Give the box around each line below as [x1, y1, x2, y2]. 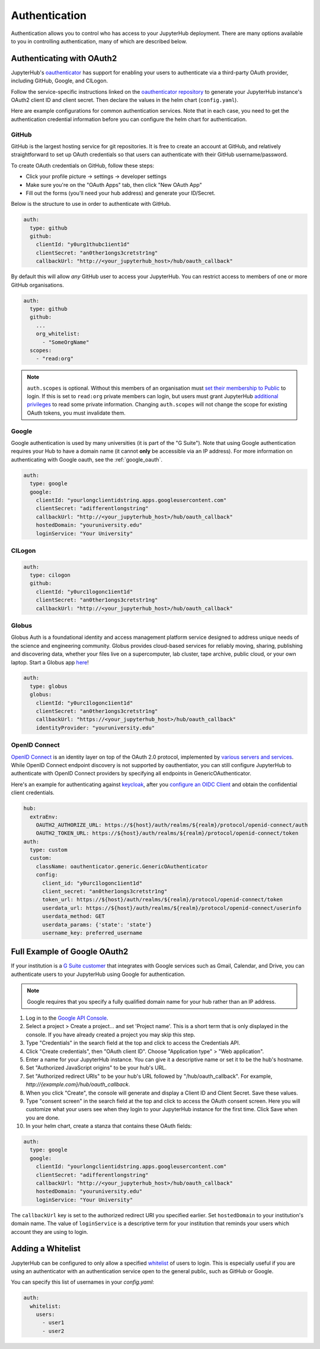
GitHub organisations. [11, 281, 65, 288]
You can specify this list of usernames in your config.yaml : [11, 1278, 154, 1286]
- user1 [42, 1319, 65, 1326]
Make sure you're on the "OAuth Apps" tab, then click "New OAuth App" [25, 181, 203, 188]
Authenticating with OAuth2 [11, 53, 117, 63]
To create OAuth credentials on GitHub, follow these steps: [11, 162, 154, 169]
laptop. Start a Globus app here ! [11, 658, 89, 666]
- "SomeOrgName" [42, 339, 89, 345]
